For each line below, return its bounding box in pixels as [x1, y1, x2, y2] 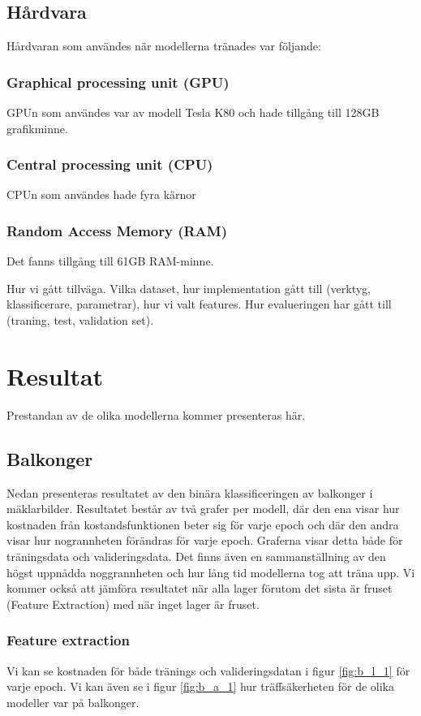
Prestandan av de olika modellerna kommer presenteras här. [6, 406, 306, 423]
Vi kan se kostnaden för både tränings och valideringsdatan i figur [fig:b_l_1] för [6, 662, 410, 679]
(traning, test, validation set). [6, 312, 154, 329]
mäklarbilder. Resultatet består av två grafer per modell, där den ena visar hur [6, 500, 400, 517]
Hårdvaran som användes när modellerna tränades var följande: [6, 37, 321, 54]
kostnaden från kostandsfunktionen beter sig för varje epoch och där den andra [6, 515, 399, 533]
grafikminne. [6, 119, 68, 136]
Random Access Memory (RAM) [6, 220, 228, 240]
